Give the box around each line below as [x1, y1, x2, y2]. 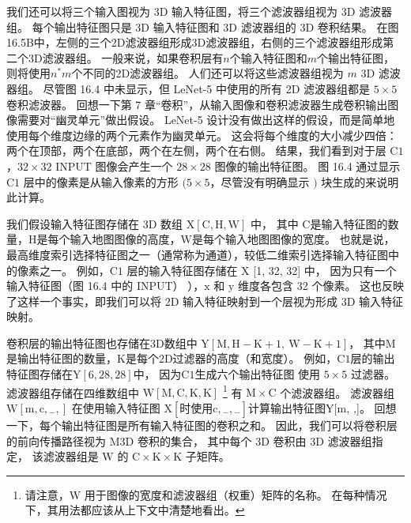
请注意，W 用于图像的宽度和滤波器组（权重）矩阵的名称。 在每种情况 [25, 486, 387, 502]
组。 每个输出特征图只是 [6, 18, 132, 35]
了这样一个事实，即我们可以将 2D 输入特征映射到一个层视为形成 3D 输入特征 [6, 292, 404, 309]
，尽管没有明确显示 [209, 173, 310, 190]
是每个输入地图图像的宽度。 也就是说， [191, 231, 395, 247]
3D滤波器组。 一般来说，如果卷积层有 [28, 49, 224, 66]
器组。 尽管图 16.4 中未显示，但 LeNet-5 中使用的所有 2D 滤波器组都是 [6, 80, 371, 96]
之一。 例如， [39, 261, 110, 278]
